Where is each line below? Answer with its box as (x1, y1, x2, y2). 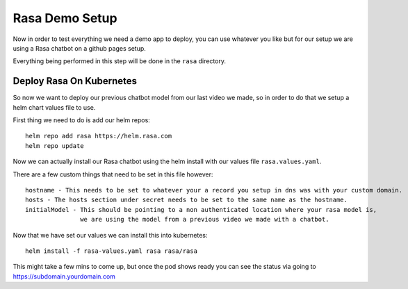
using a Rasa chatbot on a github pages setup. (13, 44, 146, 52)
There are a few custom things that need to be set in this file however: (13, 170, 213, 179)
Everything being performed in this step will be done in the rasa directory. (13, 57, 226, 65)
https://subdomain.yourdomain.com (13, 272, 116, 281)
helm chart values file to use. (13, 103, 96, 111)
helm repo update (25, 142, 84, 149)
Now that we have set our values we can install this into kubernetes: (13, 231, 208, 239)
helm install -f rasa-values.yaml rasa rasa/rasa (25, 247, 198, 255)
